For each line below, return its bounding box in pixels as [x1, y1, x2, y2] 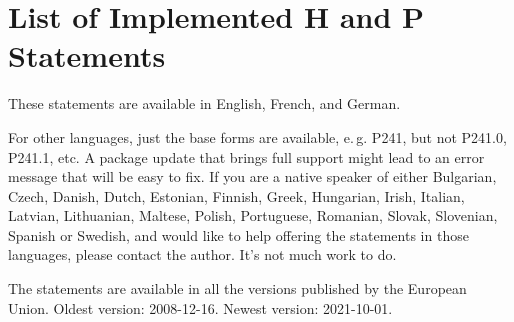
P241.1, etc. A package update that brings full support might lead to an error [8, 146, 485, 167]
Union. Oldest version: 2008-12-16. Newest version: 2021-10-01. [8, 297, 393, 318]
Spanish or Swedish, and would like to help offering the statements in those [8, 224, 469, 245]
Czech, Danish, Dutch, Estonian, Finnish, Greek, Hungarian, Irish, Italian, [8, 185, 465, 206]
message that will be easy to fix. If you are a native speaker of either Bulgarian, [8, 166, 497, 187]
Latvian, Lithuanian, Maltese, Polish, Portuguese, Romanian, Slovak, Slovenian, [8, 205, 498, 226]
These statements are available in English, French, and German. [8, 93, 401, 114]
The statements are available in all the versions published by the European [8, 278, 467, 299]
